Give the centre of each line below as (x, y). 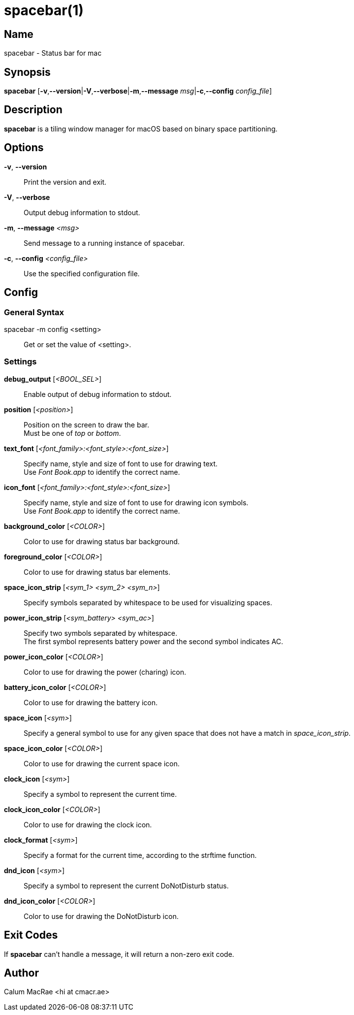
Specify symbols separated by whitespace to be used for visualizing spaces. (148, 602)
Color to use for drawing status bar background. (102, 541)
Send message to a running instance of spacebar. (104, 243)
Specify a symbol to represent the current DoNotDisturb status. (126, 885)
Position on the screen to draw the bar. (86, 425)
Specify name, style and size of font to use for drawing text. (121, 463)
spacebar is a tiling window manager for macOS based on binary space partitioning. (141, 129)
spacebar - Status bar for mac (53, 53)
